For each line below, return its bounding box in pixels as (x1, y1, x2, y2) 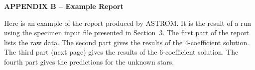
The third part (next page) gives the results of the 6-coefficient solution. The (4, 47, 239, 57)
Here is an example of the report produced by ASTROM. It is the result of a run (4, 17, 252, 28)
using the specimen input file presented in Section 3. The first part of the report (4, 27, 250, 38)
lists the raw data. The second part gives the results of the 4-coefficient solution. (4, 37, 250, 47)
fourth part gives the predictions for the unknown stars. (4, 56, 174, 67)
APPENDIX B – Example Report (4, 1, 124, 11)
